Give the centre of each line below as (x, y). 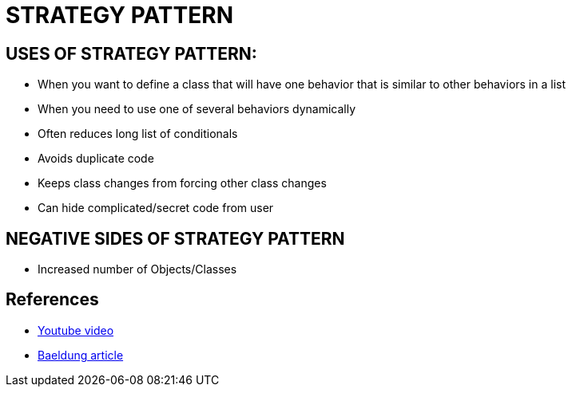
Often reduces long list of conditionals (138, 134)
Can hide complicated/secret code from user (156, 208)
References (52, 300)
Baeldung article (81, 355)
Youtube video (76, 330)
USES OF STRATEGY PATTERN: (131, 53)
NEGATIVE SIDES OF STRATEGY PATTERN (175, 238)
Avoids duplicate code (96, 159)
